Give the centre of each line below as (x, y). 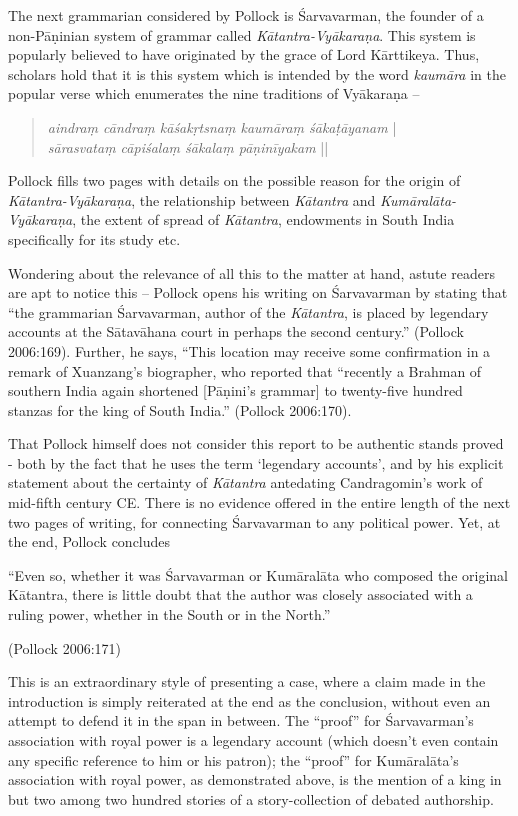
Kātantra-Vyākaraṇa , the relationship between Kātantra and (192, 199)
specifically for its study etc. (94, 238)
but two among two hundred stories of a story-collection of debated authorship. (251, 798)
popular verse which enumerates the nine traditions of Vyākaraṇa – (214, 93)
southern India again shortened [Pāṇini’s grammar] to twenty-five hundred (235, 390)
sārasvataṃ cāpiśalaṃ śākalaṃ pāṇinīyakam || (188, 146)
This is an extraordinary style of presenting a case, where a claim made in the (247, 681)
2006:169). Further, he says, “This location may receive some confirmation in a (249, 350)
